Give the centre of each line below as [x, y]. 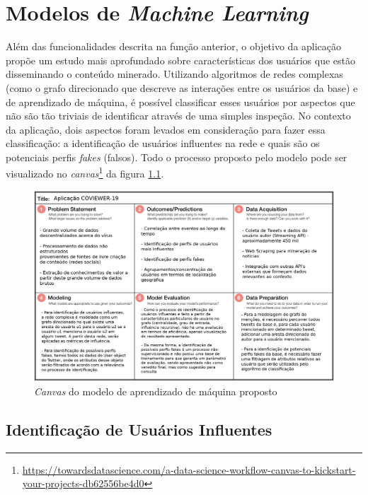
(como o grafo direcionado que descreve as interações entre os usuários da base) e [182, 87]
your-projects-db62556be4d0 [83, 483]
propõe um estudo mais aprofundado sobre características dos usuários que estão [181, 60]
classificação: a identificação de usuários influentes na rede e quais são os [163, 143]
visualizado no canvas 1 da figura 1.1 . [85, 173]
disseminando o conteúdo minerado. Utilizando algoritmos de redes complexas [174, 74]
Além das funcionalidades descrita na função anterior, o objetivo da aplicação [174, 46]
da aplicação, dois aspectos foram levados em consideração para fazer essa [166, 129]
